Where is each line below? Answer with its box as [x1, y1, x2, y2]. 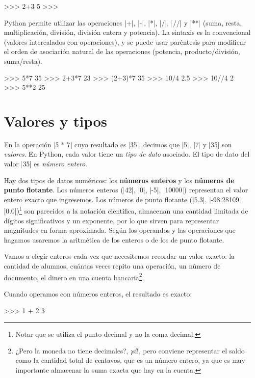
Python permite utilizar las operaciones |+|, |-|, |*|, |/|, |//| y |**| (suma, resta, [4, 17, 242, 27]
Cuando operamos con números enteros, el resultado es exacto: [4, 288, 192, 298]
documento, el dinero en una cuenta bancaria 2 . [4, 270, 144, 282]
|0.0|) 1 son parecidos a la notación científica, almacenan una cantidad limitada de [4, 204, 248, 216]
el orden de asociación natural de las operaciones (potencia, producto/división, [4, 46, 240, 56]
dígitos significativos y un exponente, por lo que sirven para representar [4, 215, 219, 225]
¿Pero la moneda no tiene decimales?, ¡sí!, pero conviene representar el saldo [15, 345, 245, 355]
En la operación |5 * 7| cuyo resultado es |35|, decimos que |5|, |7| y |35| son [4, 139, 232, 149]
